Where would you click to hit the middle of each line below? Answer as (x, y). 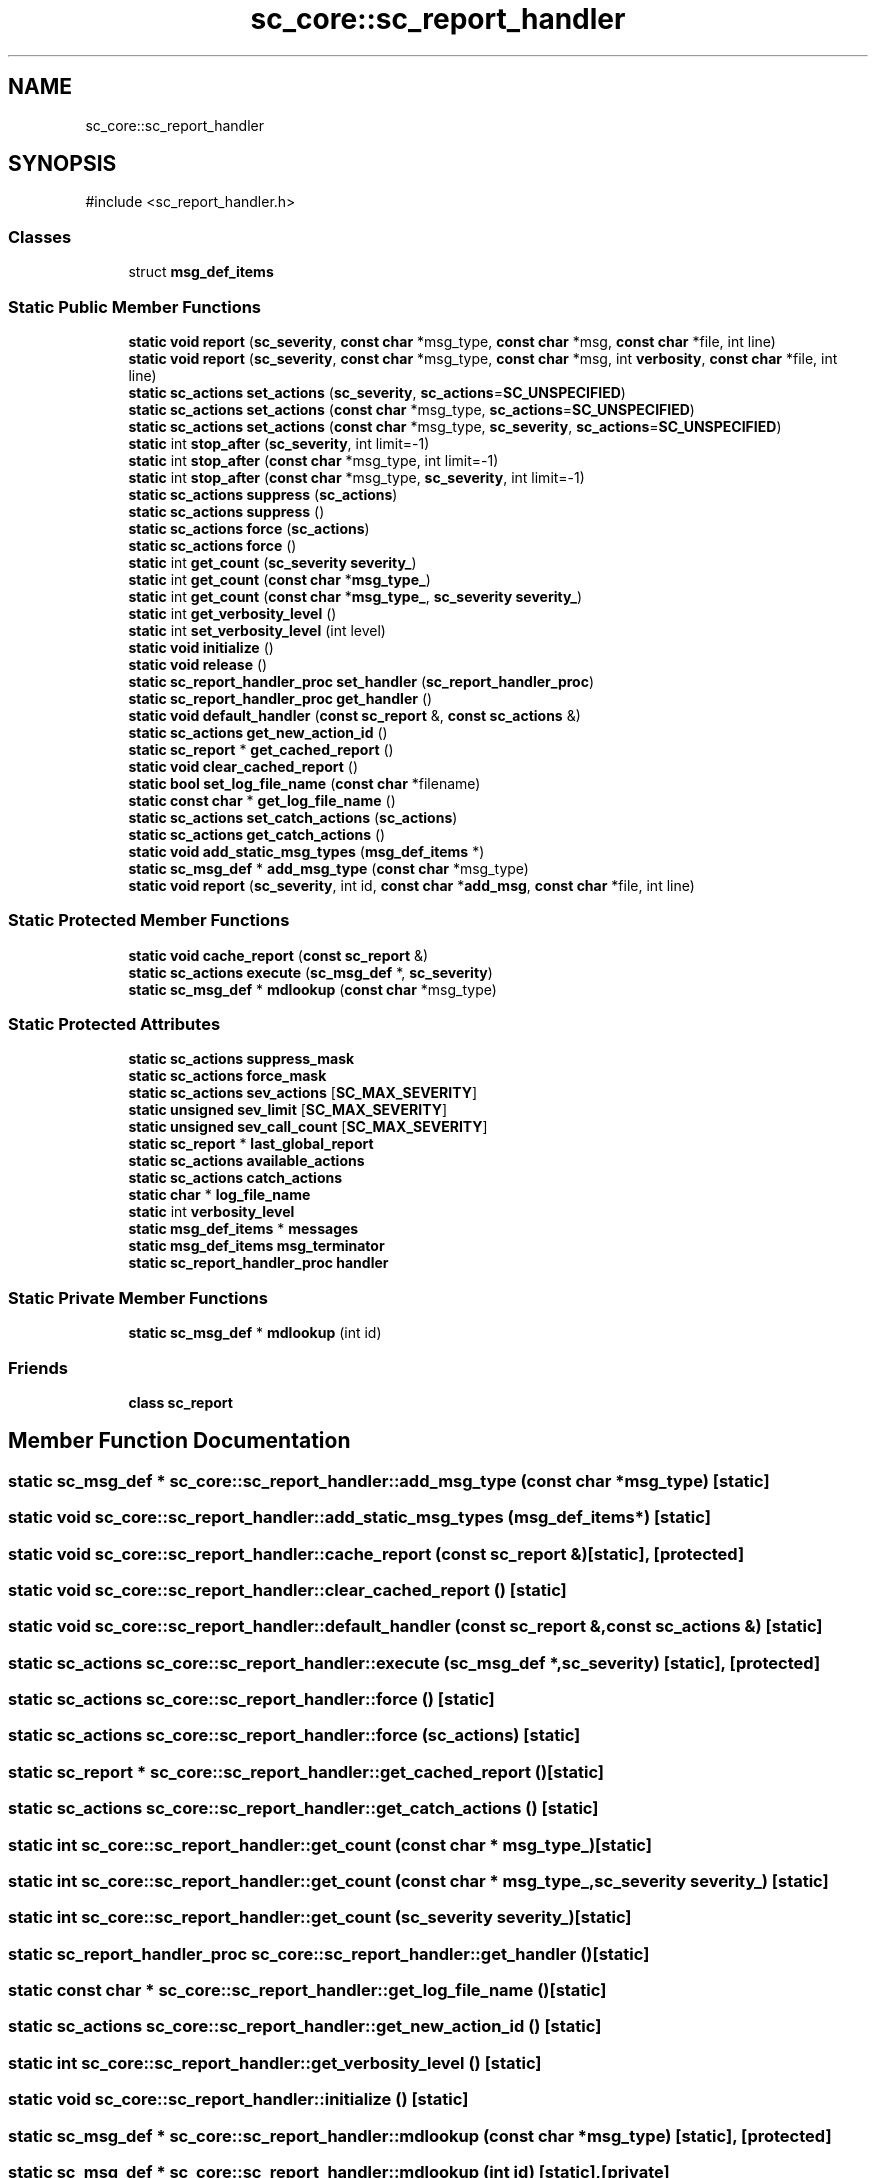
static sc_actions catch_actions (235, 1178)
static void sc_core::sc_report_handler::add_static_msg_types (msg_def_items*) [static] (359, 1517)
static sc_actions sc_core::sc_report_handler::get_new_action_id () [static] (305, 2026)
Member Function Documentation (179, 1441)
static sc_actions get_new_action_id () (258, 732)
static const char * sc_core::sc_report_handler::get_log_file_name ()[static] (307, 1990)
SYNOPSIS (62, 164)
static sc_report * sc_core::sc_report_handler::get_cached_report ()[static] (306, 1771)
